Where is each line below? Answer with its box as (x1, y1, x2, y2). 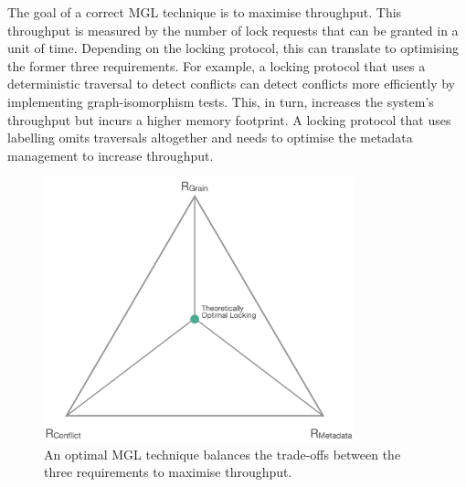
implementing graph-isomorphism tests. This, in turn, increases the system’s (7, 91, 434, 111)
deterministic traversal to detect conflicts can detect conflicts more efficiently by (7, 74, 455, 93)
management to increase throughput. (7, 145, 214, 164)
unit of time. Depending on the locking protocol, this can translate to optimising (7, 38, 460, 58)
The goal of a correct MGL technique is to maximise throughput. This (7, 3, 402, 21)
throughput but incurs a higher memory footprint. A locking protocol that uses (7, 110, 451, 129)
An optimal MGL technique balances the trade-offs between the (44, 444, 401, 463)
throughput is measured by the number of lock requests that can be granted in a (7, 20, 459, 39)
